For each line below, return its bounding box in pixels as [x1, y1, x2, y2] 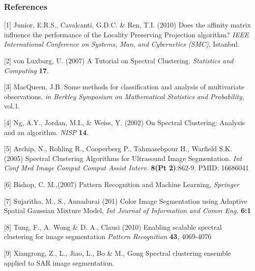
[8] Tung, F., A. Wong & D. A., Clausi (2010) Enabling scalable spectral [4, 221, 222, 232]
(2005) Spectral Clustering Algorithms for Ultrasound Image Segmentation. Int [4, 153, 242, 163]
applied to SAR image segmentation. [4, 257, 114, 268]
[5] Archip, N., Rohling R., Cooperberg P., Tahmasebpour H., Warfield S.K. [4, 143, 232, 154]
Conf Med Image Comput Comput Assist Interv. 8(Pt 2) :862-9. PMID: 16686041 [4, 163, 249, 173]
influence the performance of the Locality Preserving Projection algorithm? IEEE [4, 29, 249, 39]
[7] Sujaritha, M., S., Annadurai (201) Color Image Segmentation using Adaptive [4, 195, 248, 206]
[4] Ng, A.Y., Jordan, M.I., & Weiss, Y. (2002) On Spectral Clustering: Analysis [4, 117, 245, 127]
